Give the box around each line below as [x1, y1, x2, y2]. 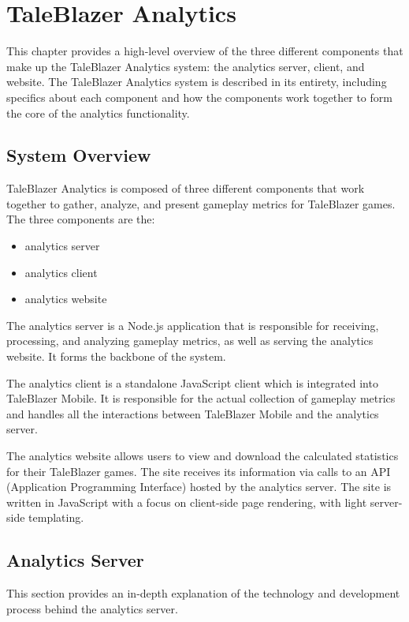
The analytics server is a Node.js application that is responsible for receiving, [6, 317, 379, 333]
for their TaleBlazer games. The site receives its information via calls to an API [6, 463, 391, 479]
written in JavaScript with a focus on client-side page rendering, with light [6, 493, 367, 510]
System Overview [6, 143, 151, 167]
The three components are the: [6, 211, 155, 227]
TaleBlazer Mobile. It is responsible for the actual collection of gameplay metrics [6, 390, 396, 407]
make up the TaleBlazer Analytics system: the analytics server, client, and [6, 58, 365, 74]
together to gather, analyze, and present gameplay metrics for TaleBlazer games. [6, 195, 396, 212]
